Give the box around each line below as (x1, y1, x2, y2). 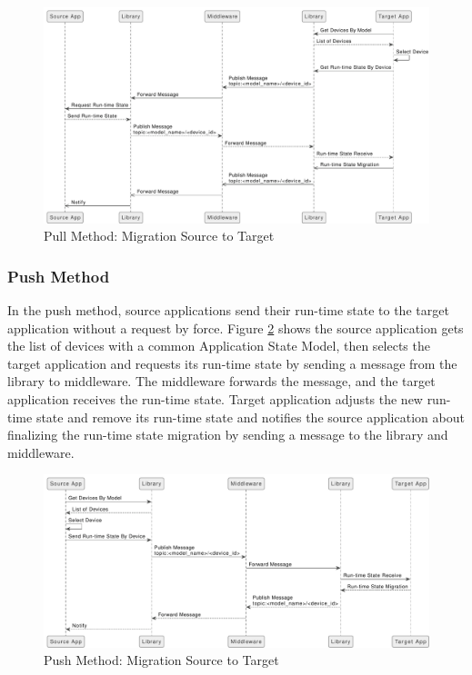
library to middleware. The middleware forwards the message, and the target (7, 372, 436, 391)
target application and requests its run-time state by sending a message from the (7, 353, 457, 372)
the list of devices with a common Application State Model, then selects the (7, 336, 430, 355)
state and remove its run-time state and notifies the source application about (35, 407, 465, 426)
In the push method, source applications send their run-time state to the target (7, 301, 449, 320)
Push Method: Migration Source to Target (44, 650, 279, 670)
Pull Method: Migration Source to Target (44, 226, 275, 245)
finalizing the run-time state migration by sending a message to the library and (7, 425, 448, 444)
